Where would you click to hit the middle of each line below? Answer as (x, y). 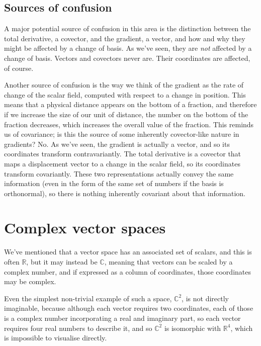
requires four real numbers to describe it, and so (78, 328)
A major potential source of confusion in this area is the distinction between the (127, 28)
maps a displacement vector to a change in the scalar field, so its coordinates (122, 163)
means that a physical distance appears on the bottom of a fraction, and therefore (130, 104)
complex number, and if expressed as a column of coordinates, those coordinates (127, 271)
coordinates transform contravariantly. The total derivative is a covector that (123, 154)
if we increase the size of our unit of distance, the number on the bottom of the (126, 114)
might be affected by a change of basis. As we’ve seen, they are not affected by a (128, 48)
